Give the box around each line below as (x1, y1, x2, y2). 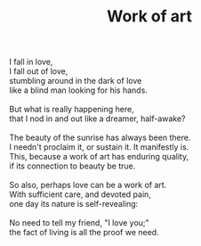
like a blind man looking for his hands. (9, 85, 149, 95)
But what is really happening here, (9, 104, 135, 115)
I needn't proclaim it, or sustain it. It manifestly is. (9, 142, 189, 152)
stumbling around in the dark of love (9, 76, 142, 86)
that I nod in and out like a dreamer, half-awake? (9, 113, 186, 124)
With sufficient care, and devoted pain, (9, 189, 151, 200)
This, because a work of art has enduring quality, (9, 152, 189, 162)
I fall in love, (9, 56, 53, 68)
